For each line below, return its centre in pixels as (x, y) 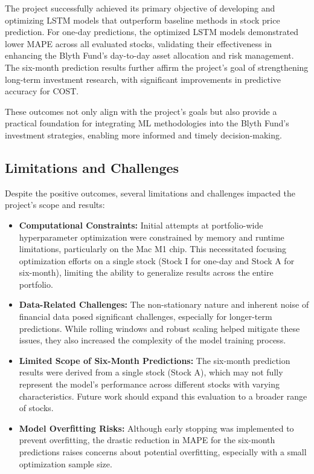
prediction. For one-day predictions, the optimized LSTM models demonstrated (152, 32)
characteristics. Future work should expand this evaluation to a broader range (163, 396)
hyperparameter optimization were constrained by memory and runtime (152, 237)
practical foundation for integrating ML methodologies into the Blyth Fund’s (147, 123)
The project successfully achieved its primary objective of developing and (140, 8)
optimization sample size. (66, 463)
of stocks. (36, 408)
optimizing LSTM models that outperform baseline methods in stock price (143, 20)
